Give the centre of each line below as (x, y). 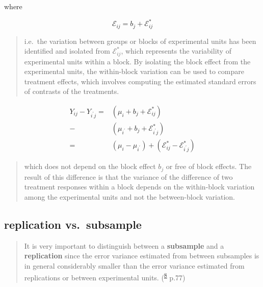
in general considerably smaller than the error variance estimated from (134, 265)
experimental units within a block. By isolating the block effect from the (137, 61)
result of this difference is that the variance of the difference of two (128, 176)
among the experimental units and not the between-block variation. (129, 196)
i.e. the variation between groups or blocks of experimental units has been (140, 41)
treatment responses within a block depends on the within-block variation (139, 187)
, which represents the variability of (176, 51)
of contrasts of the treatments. (72, 91)
